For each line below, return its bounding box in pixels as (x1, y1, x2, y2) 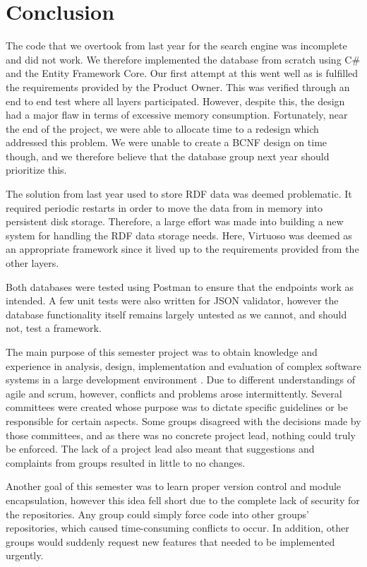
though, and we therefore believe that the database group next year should (6, 148, 330, 163)
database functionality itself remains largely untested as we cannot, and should (6, 306, 347, 321)
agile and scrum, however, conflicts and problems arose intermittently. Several (6, 386, 342, 400)
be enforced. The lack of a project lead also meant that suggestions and (6, 441, 315, 456)
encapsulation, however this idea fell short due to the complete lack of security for (6, 492, 360, 507)
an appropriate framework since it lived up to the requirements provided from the (6, 241, 359, 256)
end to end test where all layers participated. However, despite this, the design (6, 93, 345, 108)
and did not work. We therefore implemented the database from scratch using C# (6, 52, 361, 66)
